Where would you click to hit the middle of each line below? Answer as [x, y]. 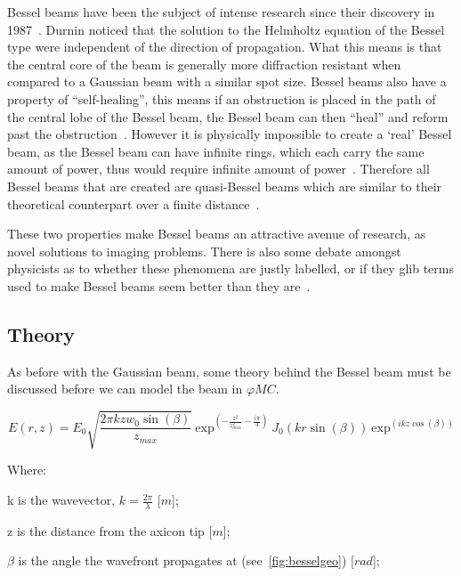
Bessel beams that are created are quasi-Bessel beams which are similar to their [225, 186]
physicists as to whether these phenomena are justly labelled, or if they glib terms [230, 268]
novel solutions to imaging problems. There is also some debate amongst [204, 251]
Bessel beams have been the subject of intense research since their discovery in [221, 12]
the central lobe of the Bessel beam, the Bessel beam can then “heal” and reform [228, 116]
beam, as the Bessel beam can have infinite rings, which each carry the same [216, 151]
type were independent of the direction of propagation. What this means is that [225, 47]
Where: [27, 470]
